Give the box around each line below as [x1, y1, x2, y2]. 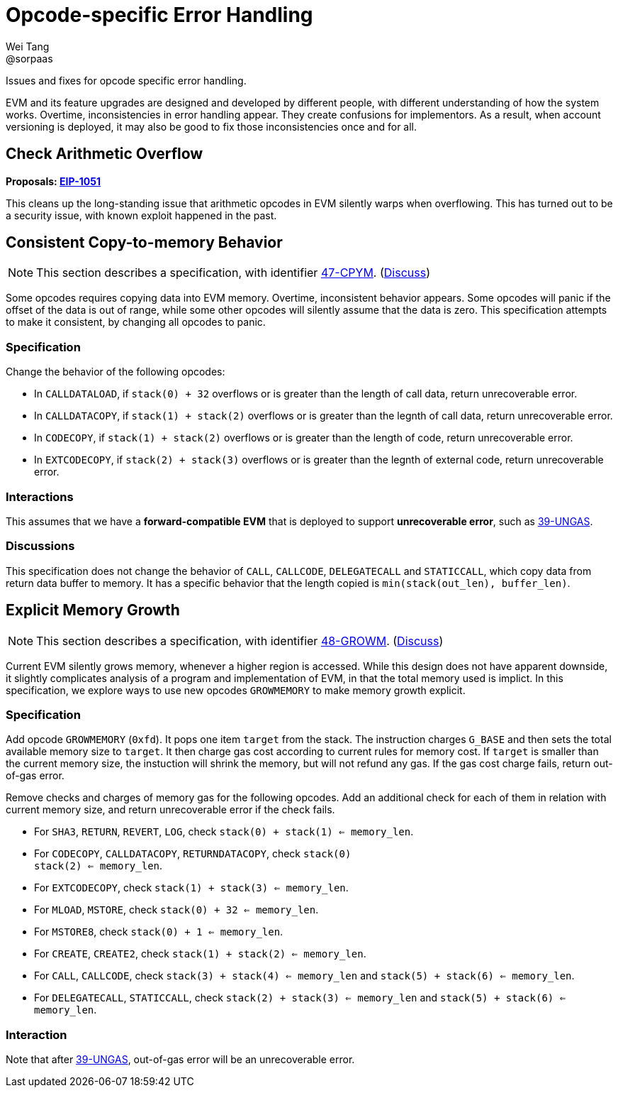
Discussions [6, 539, 75, 554]
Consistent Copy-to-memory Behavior [6, 234, 283, 252]
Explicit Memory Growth [6, 601, 180, 620]
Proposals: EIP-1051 [6, 175, 101, 187]
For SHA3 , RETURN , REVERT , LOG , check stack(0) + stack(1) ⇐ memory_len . [34, 825, 414, 838]
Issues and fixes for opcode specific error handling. [6, 74, 247, 87]
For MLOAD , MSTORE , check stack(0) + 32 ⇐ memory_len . [34, 903, 319, 916]
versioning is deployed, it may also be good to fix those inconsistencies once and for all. [6, 120, 417, 133]
